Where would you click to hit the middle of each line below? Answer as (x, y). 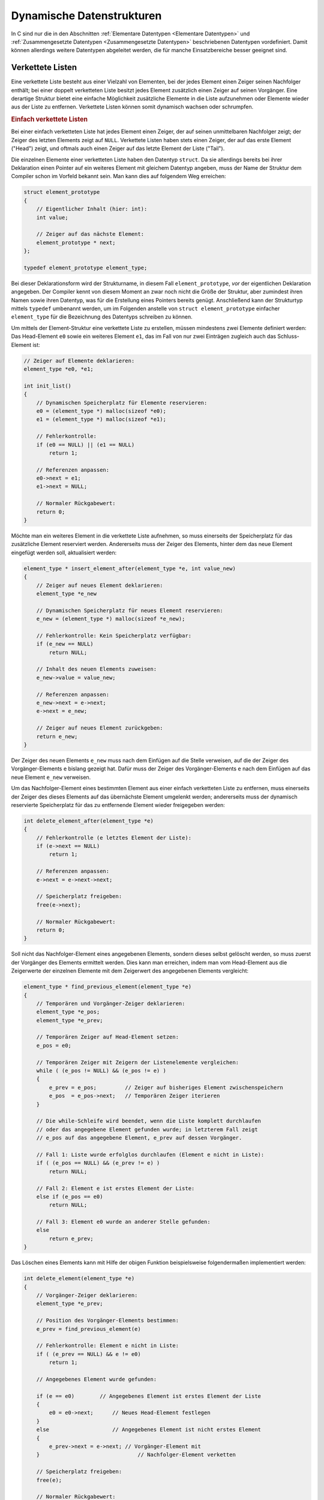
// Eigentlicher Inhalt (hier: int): (92, 209)
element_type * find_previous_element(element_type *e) (108, 987)
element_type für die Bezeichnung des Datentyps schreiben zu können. (102, 317)
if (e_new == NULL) (65, 644)
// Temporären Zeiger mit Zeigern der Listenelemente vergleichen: (138, 1062)
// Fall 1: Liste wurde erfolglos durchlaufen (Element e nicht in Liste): (150, 1154)
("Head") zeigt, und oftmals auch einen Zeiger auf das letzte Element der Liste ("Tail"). (118, 148)
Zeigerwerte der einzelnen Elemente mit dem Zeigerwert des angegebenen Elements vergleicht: (130, 971)
